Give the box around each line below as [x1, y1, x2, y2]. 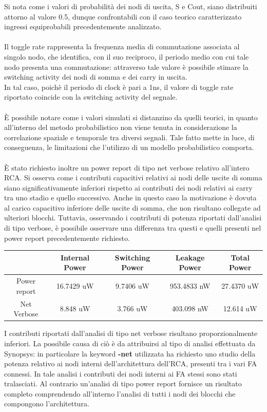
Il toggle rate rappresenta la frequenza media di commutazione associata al [4, 41, 240, 52]
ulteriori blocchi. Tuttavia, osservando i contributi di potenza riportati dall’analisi [4, 212, 262, 223]
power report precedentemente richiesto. [4, 232, 130, 243]
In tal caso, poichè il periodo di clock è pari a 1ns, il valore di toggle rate [4, 81, 234, 92]
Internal [60, 252, 90, 263]
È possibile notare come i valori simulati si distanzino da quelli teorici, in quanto [4, 111, 258, 122]
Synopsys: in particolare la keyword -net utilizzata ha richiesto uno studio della [4, 348, 256, 359]
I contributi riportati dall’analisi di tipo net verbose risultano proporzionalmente [4, 328, 258, 339]
